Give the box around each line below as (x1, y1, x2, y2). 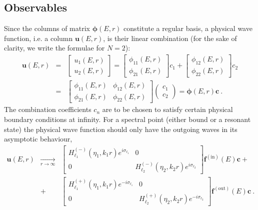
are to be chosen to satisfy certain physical (102, 104, 233, 114)
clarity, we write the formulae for (4, 42, 105, 53)
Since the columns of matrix (4, 23, 90, 33)
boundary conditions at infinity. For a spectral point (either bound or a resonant (4, 113, 251, 124)
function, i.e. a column (4, 32, 73, 43)
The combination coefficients (4, 104, 91, 114)
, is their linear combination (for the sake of (103, 32, 237, 43)
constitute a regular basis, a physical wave (123, 23, 252, 33)
